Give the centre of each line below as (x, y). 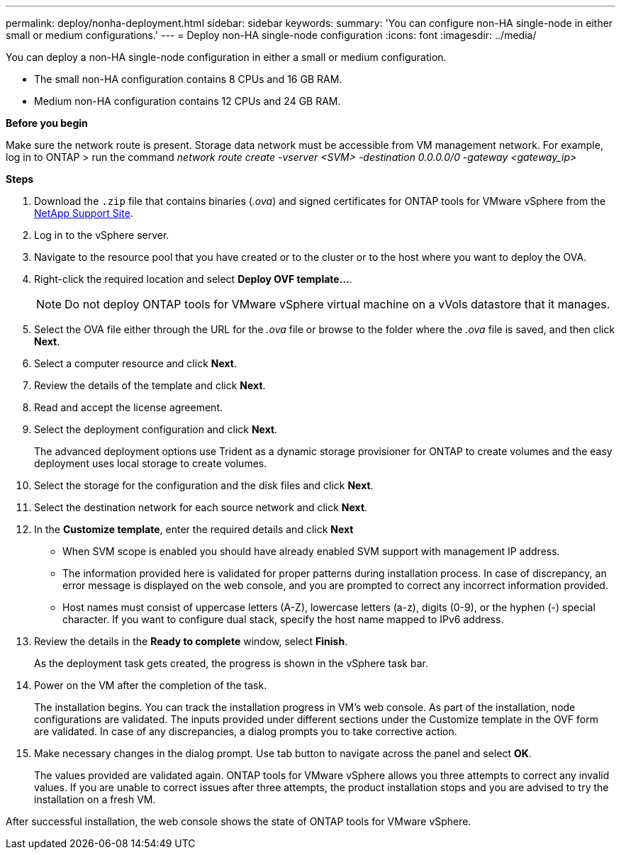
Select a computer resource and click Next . (136, 363)
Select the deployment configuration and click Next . (156, 429)
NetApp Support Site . (84, 213)
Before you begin (47, 123)
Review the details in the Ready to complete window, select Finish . (191, 641)
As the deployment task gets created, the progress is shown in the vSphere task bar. (231, 663)
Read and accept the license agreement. (129, 407)
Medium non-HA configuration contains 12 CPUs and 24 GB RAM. (188, 101)
